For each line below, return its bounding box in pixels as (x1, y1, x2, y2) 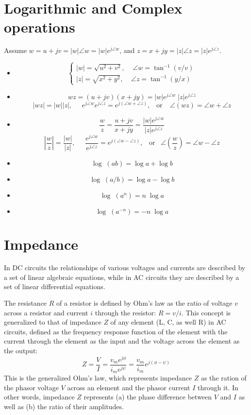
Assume (4, 45, 27, 55)
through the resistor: (95, 307, 156, 317)
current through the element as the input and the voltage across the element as (4, 336, 240, 346)
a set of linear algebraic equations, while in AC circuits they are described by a (4, 272, 239, 282)
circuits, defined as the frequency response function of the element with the (4, 326, 228, 336)
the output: (4, 345, 38, 355)
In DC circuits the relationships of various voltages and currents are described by (4, 262, 246, 273)
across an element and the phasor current (67, 382, 190, 392)
